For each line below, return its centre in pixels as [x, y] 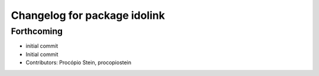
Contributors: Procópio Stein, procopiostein [79, 62]
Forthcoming [37, 31]
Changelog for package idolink [88, 15]
